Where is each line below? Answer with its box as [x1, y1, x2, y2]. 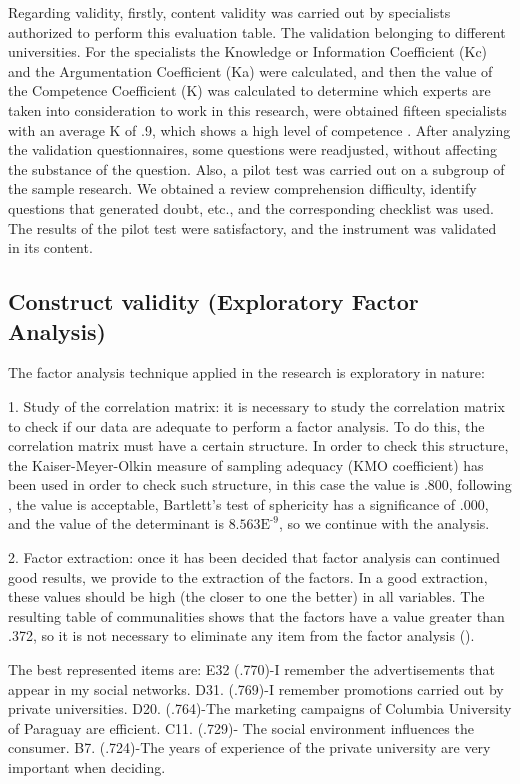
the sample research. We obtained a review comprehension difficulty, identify [8, 178, 477, 199]
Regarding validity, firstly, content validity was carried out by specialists [8, 2, 451, 22]
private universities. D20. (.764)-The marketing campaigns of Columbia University [8, 698, 512, 719]
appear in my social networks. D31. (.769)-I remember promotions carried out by [8, 678, 504, 699]
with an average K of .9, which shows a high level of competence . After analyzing [8, 119, 511, 140]
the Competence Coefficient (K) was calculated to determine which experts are [8, 80, 491, 101]
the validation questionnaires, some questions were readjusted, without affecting [8, 139, 498, 160]
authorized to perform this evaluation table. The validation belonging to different [8, 21, 506, 42]
